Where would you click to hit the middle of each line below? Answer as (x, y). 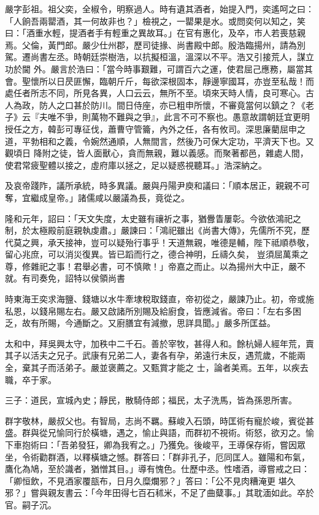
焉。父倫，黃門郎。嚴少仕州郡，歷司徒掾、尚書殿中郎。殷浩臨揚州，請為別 (155, 44)
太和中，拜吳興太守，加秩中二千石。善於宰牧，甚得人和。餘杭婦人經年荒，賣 (159, 343)
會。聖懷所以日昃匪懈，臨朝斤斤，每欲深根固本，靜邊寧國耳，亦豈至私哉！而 (159, 81)
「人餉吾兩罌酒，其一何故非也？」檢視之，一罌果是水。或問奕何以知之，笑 (155, 21)
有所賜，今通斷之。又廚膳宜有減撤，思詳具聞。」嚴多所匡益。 (153, 323)
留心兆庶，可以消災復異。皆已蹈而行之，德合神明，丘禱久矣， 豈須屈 (144, 254)
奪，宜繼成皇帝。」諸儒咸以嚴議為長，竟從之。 (97, 197)
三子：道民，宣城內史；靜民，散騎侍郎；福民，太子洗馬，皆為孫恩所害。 (151, 400)
